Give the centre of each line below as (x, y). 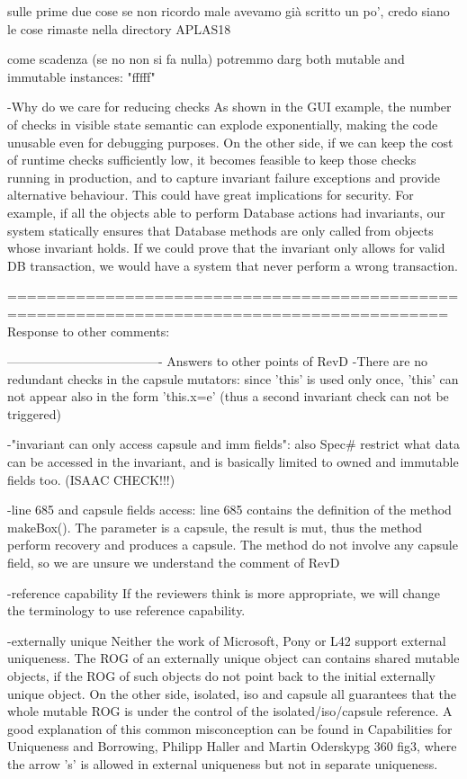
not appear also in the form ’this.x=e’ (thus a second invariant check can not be (228, 396)
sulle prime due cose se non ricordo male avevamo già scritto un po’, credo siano (229, 11)
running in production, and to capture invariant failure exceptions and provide (224, 177)
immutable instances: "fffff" (81, 76)
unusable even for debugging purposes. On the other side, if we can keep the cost (230, 142)
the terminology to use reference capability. (126, 610)
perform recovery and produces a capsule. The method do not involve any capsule (233, 545)
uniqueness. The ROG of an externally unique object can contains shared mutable (233, 658)
